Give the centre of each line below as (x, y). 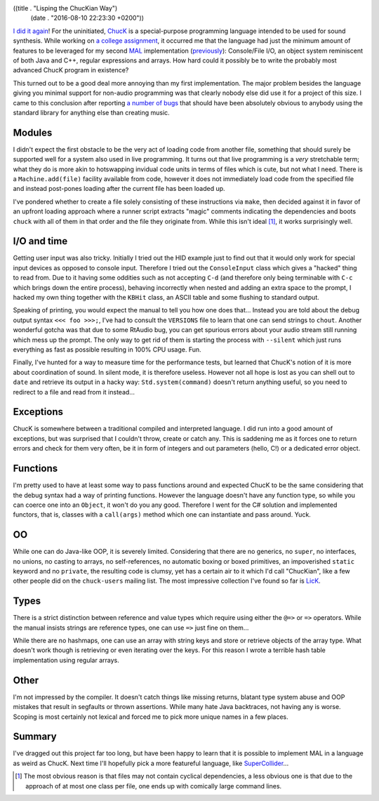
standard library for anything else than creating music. (91, 112)
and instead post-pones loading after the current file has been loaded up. (119, 189)
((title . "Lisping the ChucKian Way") (65, 8)
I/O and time (40, 241)
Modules (33, 132)
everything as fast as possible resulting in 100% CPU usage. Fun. (107, 349)
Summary (35, 737)
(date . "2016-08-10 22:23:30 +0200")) (87, 18)
